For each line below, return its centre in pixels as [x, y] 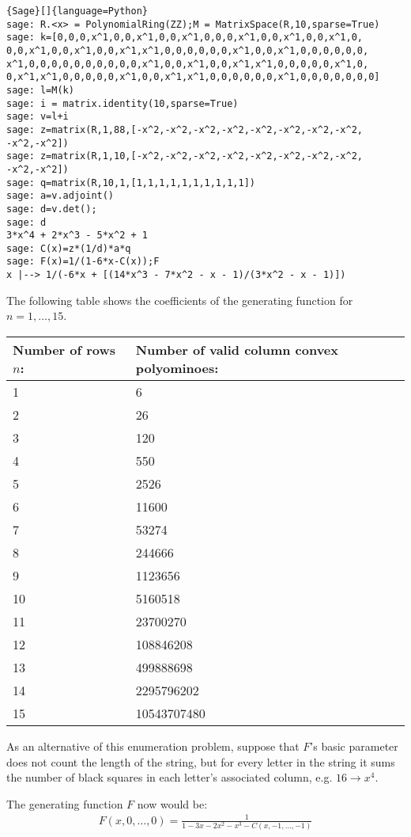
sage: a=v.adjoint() [60, 196]
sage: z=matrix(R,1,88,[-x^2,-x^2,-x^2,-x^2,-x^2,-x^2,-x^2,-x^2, [185, 129]
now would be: [172, 803]
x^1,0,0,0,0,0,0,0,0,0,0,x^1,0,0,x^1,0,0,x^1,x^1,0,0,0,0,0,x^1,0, [188, 64]
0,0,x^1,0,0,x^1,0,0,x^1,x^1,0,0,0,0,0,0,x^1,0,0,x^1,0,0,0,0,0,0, [188, 50]
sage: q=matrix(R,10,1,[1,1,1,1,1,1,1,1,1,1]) [131, 183]
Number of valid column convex [237, 349]
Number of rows [64, 349]
